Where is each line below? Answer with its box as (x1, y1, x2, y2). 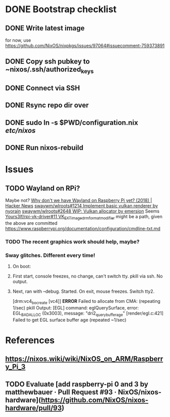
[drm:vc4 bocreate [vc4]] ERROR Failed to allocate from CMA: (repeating (12, 298, 161, 305)
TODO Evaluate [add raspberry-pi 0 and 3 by (5, 379, 148, 389)
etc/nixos (5, 126, 36, 135)
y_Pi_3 (5, 363, 26, 371)
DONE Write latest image (5, 24, 85, 32)
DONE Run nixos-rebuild (5, 144, 83, 152)
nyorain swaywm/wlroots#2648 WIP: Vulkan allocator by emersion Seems (5, 208, 160, 214)
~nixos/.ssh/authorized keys (5, 65, 94, 75)
